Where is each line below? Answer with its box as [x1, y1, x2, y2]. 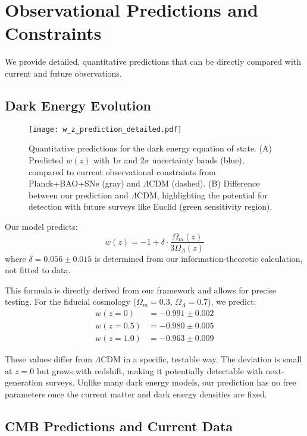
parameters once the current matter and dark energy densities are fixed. [5, 387, 267, 400]
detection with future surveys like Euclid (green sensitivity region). [29, 200, 272, 213]
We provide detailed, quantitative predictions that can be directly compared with [5, 55, 302, 68]
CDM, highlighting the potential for [137, 188, 268, 201]
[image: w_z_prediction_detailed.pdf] [29, 125, 182, 134]
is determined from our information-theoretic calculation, [94, 252, 303, 264]
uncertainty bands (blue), [152, 153, 245, 166]
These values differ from [5, 353, 92, 365]
